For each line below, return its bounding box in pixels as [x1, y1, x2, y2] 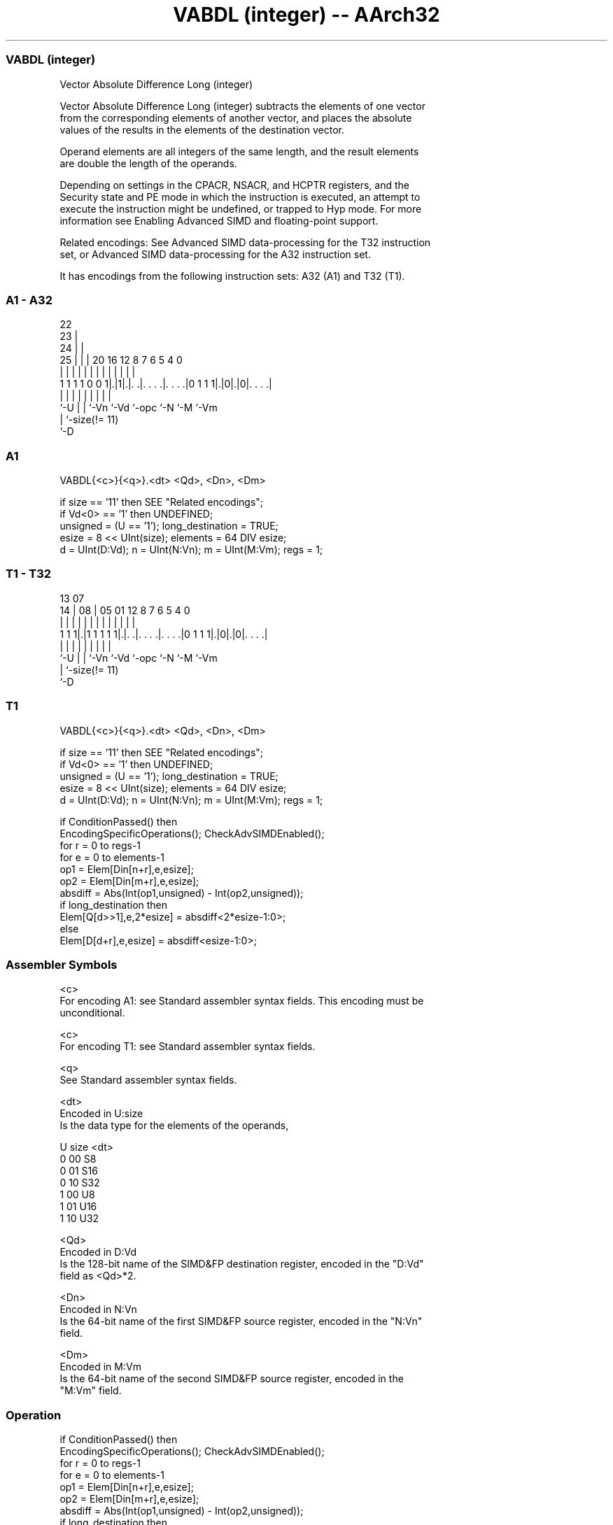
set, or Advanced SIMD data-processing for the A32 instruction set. [59, 248, 371, 260]
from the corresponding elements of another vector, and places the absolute [59, 111, 412, 124]
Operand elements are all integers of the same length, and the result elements [59, 145, 419, 157]
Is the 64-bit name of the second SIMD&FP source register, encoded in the [59, 1372, 404, 1385]
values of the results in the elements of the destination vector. [59, 123, 344, 136]
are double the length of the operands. [59, 157, 237, 169]
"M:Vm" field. [59, 1384, 122, 1397]
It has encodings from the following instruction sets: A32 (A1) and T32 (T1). [59, 269, 405, 282]
